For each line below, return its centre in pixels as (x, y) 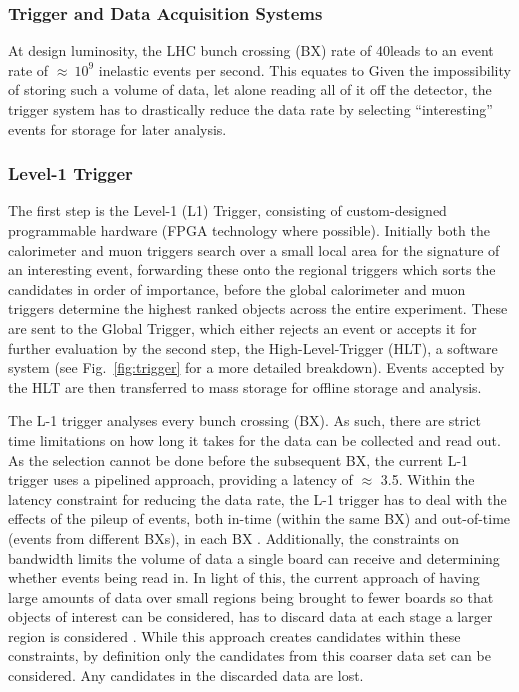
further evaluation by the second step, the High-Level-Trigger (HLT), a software (253, 347)
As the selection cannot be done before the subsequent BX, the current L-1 (238, 459)
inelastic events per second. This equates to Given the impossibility (304, 69)
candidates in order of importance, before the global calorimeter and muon (237, 288)
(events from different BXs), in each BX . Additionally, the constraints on (234, 537)
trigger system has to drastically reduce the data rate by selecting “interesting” (250, 109)
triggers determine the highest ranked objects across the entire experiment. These (258, 308)
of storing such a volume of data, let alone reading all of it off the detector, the (250, 89)
